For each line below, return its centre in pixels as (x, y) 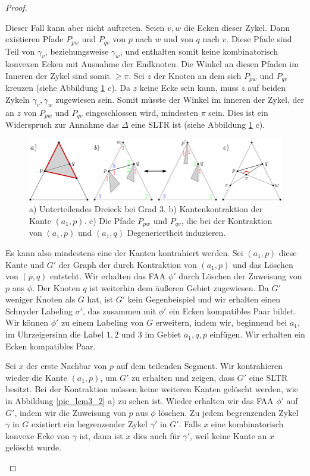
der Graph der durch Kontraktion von (128, 264)
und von (179, 39)
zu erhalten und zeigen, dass (183, 377)
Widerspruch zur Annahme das (62, 124)
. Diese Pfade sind (259, 39)
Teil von (20, 51)
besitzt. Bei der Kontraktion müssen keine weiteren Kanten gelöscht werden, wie (152, 389)
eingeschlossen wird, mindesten (142, 112)
